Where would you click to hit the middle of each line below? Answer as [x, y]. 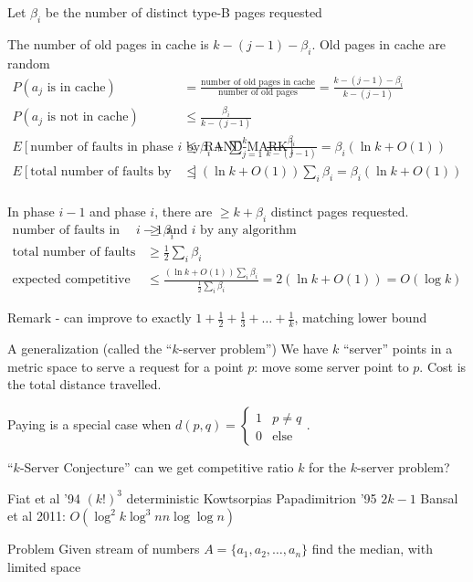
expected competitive [71, 280]
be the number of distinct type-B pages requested [184, 12]
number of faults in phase [102, 147]
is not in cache [88, 117]
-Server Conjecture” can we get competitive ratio [157, 466]
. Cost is [443, 366]
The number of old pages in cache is [108, 43]
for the [327, 466]
